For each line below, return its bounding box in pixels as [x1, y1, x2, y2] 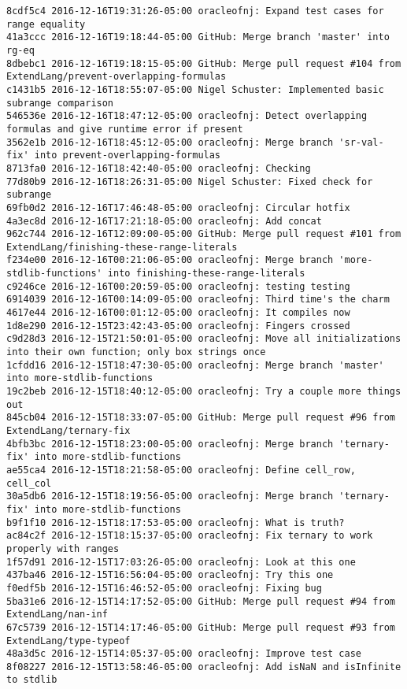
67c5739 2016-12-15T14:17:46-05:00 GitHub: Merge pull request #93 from [6, 621, 395, 633]
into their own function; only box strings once [6, 346, 266, 358]
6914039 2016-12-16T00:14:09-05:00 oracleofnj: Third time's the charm [6, 294, 390, 306]
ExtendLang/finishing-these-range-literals [6, 241, 238, 253]
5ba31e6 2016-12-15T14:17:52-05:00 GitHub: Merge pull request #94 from [6, 595, 395, 607]
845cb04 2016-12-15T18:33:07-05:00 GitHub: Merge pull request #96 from [6, 412, 395, 424]
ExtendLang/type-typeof [6, 635, 131, 646]
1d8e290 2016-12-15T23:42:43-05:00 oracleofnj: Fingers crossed [6, 320, 350, 332]
